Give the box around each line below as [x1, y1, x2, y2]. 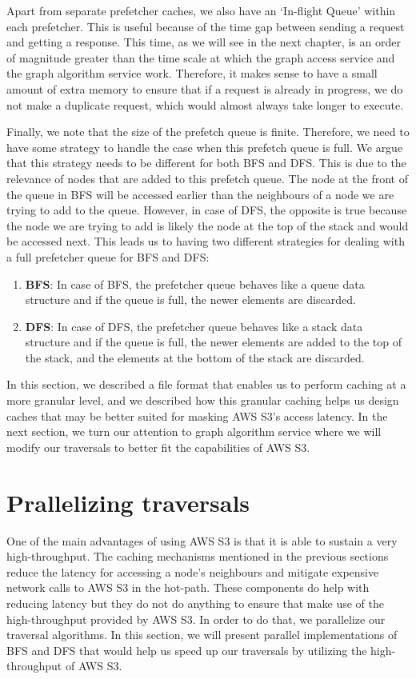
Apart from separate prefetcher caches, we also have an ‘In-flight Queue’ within [6, 2, 396, 18]
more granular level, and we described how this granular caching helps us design [6, 392, 399, 409]
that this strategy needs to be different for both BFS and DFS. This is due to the [6, 154, 406, 171]
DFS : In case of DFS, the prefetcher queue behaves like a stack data [25, 318, 363, 334]
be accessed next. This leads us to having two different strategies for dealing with [6, 233, 405, 250]
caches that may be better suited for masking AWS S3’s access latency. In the [6, 407, 388, 424]
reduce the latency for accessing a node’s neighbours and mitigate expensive [6, 563, 379, 580]
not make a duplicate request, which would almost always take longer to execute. [6, 96, 404, 113]
